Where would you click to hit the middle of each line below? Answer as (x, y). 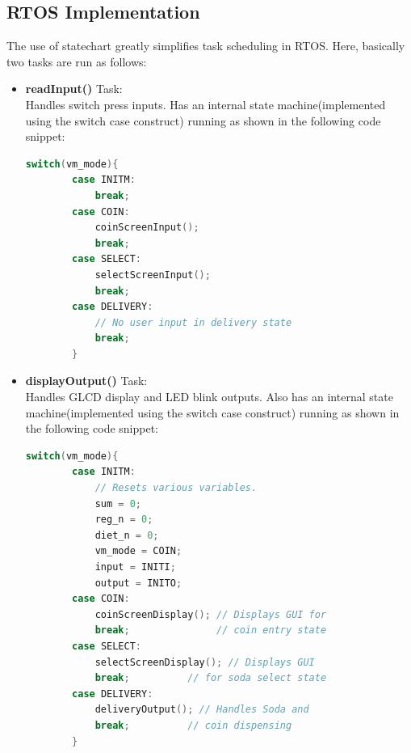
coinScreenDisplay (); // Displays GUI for (211, 614)
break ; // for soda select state (211, 678)
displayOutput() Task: (86, 381)
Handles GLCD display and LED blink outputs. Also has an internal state (209, 397)
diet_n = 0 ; (127, 535)
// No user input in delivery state (193, 322)
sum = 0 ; (118, 503)
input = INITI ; (135, 567)
